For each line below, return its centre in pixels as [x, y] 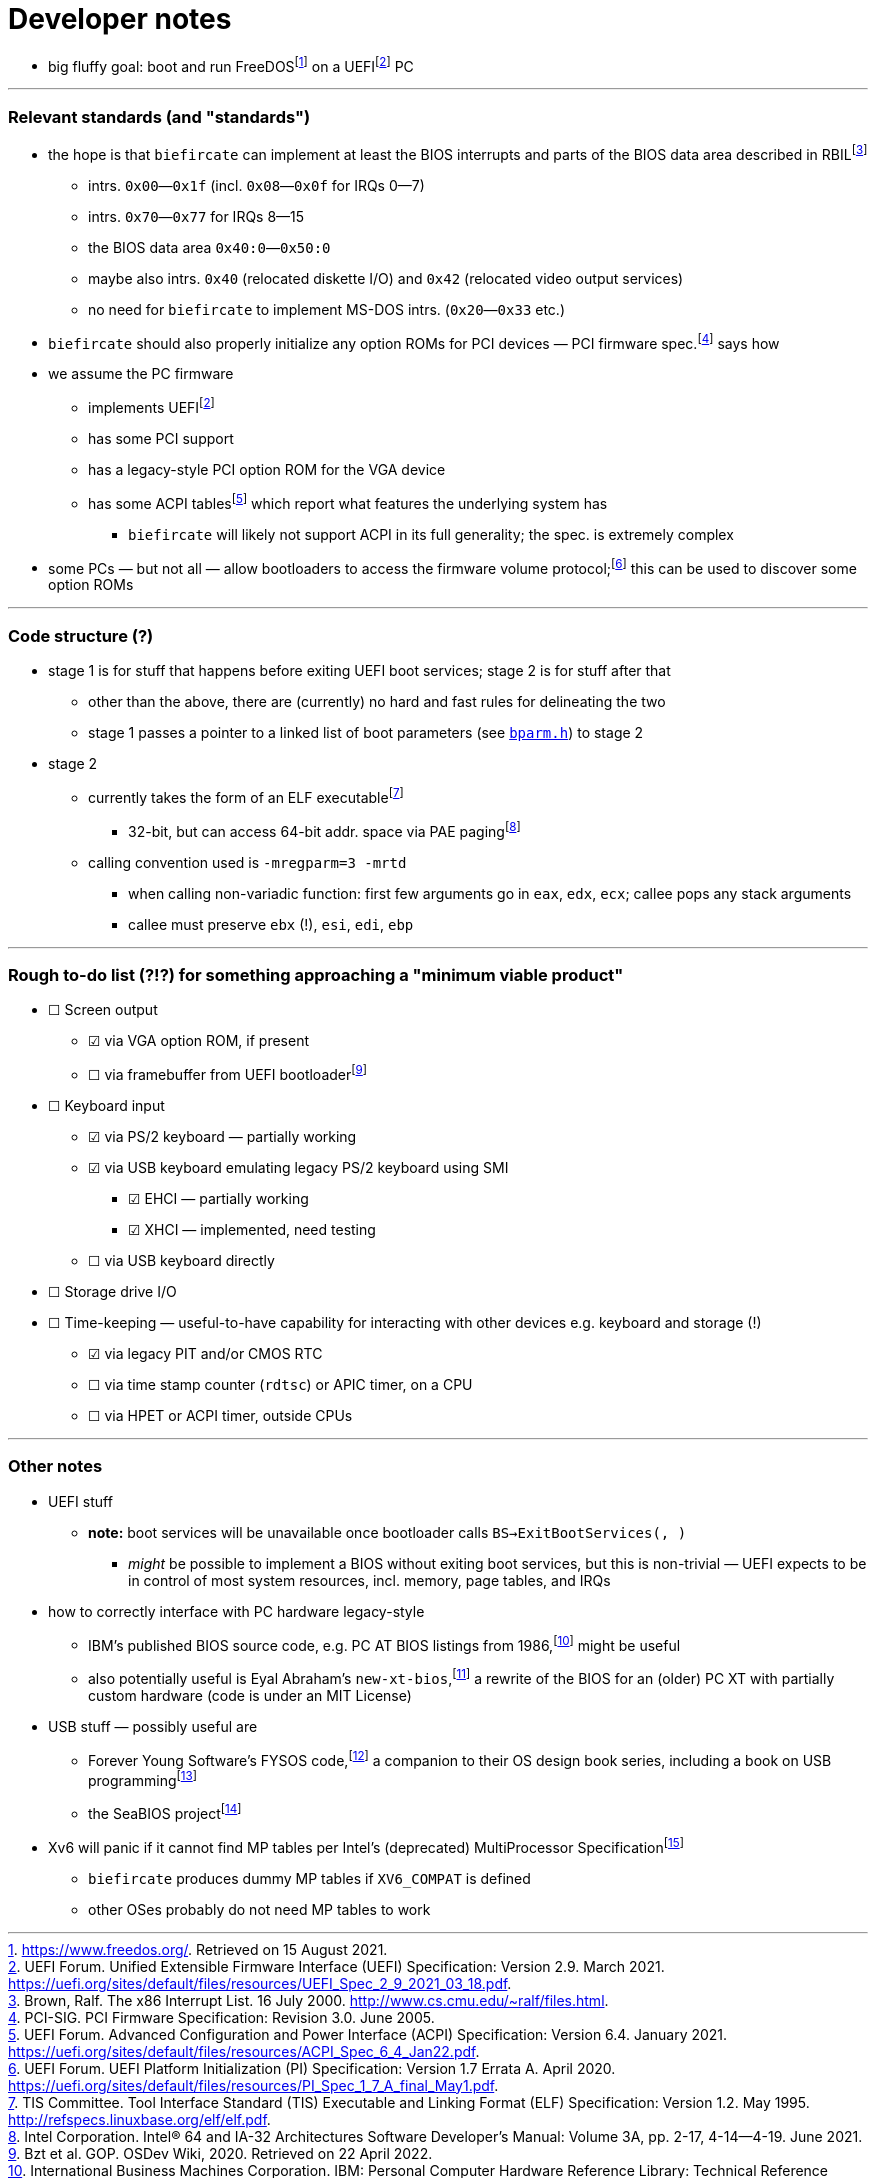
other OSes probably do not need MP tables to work [259, 1909]
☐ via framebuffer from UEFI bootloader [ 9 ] [228, 1073]
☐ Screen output [103, 1010]
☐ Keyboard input [106, 1105]
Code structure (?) [81, 635]
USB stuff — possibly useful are [153, 1726]
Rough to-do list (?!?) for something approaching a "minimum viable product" [316, 974]
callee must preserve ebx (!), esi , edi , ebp [271, 924]
